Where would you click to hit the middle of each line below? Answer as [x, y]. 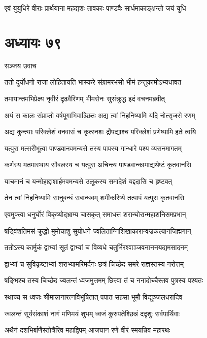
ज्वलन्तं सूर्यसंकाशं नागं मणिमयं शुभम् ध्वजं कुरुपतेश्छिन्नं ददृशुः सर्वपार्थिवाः [92, 313]
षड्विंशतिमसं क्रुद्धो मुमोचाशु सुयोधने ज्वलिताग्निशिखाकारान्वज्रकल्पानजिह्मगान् [98, 230]
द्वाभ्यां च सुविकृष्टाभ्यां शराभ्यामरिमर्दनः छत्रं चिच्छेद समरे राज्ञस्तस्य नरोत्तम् [94, 263]
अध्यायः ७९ [33, 42]
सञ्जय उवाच [20, 65]
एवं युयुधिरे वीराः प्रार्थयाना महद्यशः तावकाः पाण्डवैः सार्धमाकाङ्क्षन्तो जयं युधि [95, 8]
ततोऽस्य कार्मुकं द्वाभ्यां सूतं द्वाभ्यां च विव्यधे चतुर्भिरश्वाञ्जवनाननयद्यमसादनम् [96, 247]
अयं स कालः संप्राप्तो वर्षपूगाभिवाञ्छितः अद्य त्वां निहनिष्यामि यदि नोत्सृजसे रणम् [100, 115]
